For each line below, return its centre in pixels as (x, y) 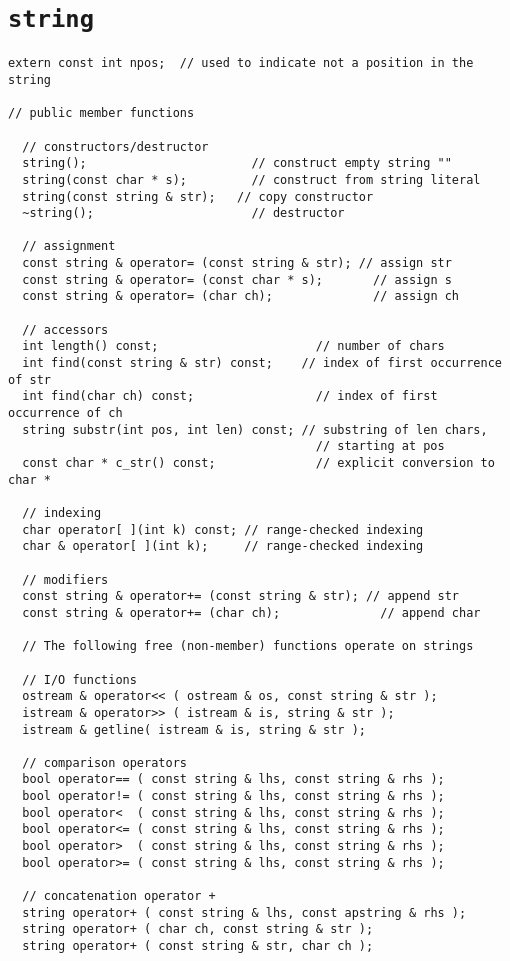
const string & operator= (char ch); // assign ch (241, 296)
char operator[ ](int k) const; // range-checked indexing (223, 529)
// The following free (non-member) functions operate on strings (248, 646)
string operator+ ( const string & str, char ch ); (198, 946)
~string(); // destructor (183, 213)
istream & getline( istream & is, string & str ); (194, 729)
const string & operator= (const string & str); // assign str (237, 263)
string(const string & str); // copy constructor (198, 196)
